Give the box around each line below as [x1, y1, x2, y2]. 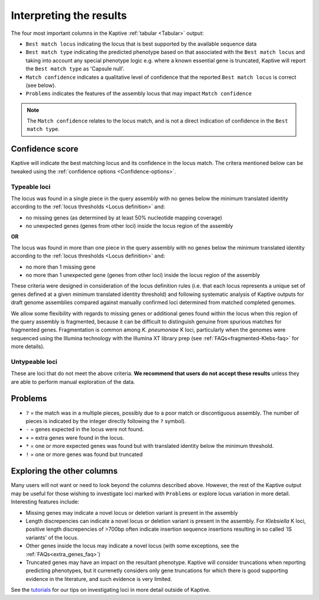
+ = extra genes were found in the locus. [25, 434, 125, 441]
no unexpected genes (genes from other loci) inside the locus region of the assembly [25, 222, 233, 230]
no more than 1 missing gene [25, 263, 96, 270]
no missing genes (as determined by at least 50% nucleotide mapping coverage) [25, 214, 223, 221]
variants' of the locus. [25, 534, 79, 541]
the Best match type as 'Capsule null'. [25, 65, 125, 72]
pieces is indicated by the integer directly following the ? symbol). [25, 417, 186, 424]
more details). [11, 343, 45, 350]
